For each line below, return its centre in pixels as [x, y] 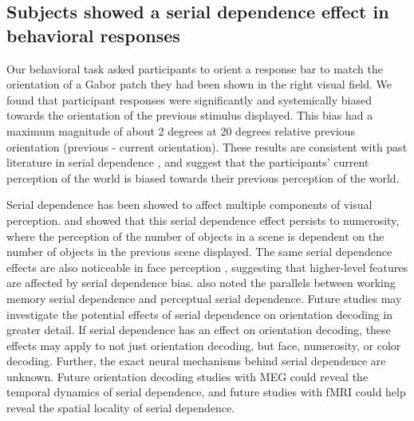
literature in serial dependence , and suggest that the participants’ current [188, 162]
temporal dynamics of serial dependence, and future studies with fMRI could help [206, 392]
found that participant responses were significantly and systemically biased [189, 99]
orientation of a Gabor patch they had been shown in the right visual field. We [199, 84]
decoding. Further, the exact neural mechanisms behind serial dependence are [196, 361]
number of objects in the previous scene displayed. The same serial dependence [199, 252]
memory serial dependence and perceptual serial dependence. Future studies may [204, 298]
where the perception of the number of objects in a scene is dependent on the [195, 236]
